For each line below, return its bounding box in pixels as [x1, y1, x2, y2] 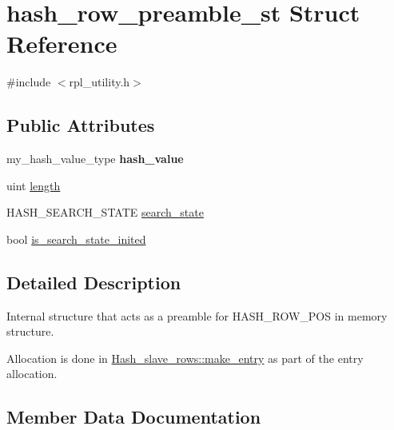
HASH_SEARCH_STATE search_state [6, 204, 204, 221]
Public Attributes [6, 113, 155, 137]
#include [6, 74, 51, 90]
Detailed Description [6, 269, 181, 294]
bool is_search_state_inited [6, 230, 146, 247]
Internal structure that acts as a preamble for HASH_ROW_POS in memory [6, 307, 388, 324]
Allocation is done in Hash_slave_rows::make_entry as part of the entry [6, 349, 364, 366]
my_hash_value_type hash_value [6, 150, 184, 167]
